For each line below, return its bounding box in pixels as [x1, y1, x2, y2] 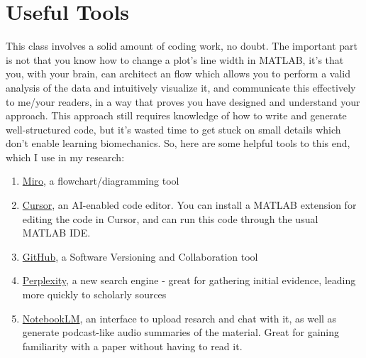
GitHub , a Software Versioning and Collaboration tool [22, 249, 258, 264]
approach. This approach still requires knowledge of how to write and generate [6, 108, 347, 123]
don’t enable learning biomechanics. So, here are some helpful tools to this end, [6, 136, 350, 151]
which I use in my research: [6, 149, 125, 164]
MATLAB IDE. [22, 225, 91, 240]
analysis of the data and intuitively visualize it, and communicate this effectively [6, 80, 356, 94]
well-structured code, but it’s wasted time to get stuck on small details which [6, 121, 341, 136]
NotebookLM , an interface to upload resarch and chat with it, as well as [22, 310, 337, 325]
